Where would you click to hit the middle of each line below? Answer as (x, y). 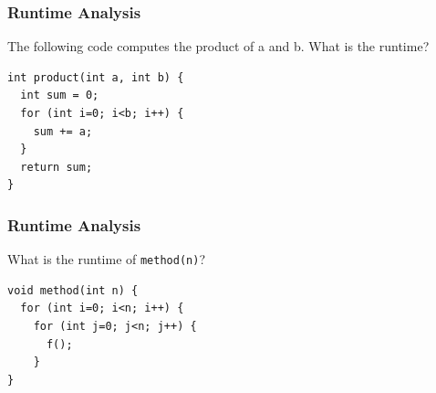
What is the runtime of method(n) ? (106, 259)
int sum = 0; (60, 96)
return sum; (57, 167)
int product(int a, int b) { (96, 77)
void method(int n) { (73, 290)
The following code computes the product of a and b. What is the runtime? (218, 46)
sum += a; (63, 131)
